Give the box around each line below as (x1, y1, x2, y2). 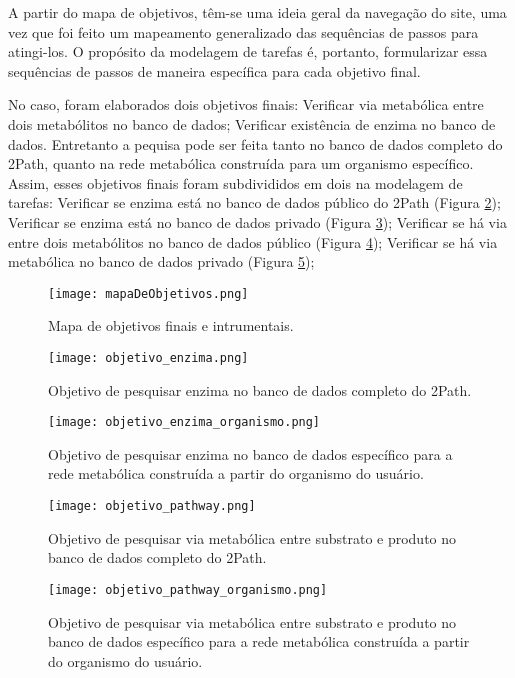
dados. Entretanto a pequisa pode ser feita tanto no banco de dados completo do (8, 133, 503, 154)
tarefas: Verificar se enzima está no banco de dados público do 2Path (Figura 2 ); (8, 192, 501, 213)
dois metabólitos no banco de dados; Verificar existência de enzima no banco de (8, 113, 496, 134)
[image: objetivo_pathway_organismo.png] (48, 582, 328, 597)
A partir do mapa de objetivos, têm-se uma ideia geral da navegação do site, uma (8, 2, 507, 22)
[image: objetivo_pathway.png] (48, 499, 256, 514)
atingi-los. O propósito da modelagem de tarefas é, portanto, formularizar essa (8, 41, 488, 62)
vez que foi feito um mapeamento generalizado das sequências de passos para (8, 21, 479, 42)
